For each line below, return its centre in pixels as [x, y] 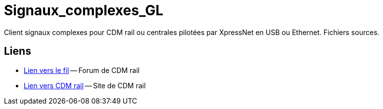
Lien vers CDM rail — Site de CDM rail [85, 85]
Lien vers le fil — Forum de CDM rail [82, 70]
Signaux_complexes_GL [84, 10]
